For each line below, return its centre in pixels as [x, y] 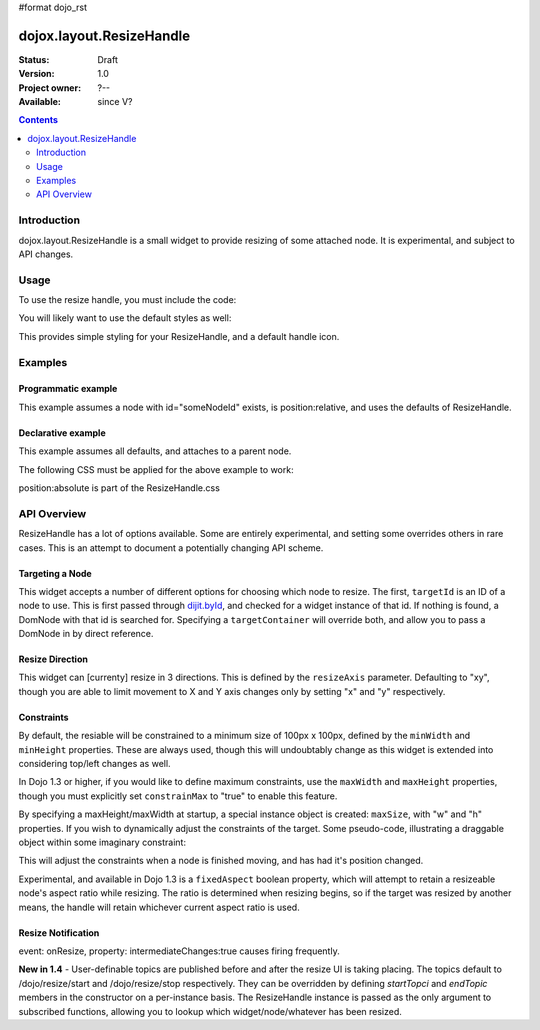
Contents [38, 120]
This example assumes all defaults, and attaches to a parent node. [155, 451]
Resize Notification [59, 932]
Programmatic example [68, 389]
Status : [34, 59]
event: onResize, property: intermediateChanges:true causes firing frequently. [179, 951]
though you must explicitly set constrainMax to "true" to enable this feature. [178, 796]
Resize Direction [53, 659]
